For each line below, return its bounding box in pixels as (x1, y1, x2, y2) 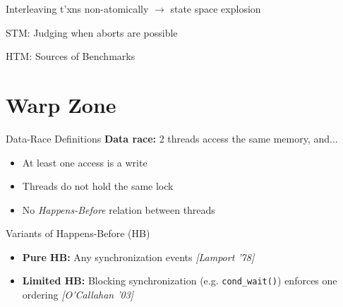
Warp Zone (6, 90, 116, 119)
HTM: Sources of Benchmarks (6, 49, 136, 64)
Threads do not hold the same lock (22, 179, 174, 193)
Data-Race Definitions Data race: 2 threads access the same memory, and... (6, 131, 338, 145)
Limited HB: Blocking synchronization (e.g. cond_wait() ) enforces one (22, 273, 337, 288)
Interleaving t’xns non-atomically (6, 1, 149, 16)
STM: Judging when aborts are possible (6, 25, 178, 40)
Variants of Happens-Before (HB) (6, 226, 150, 241)
